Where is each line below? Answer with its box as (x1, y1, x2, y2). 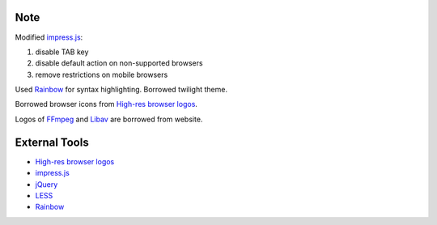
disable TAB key (35, 47, 89, 57)
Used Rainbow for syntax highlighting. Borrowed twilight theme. (15, 85, 228, 95)
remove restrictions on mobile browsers (35, 70, 168, 79)
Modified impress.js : (15, 32, 83, 42)
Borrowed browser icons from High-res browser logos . (15, 100, 198, 109)
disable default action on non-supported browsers (35, 58, 203, 68)
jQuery (35, 179, 58, 189)
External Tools (15, 135, 89, 149)
